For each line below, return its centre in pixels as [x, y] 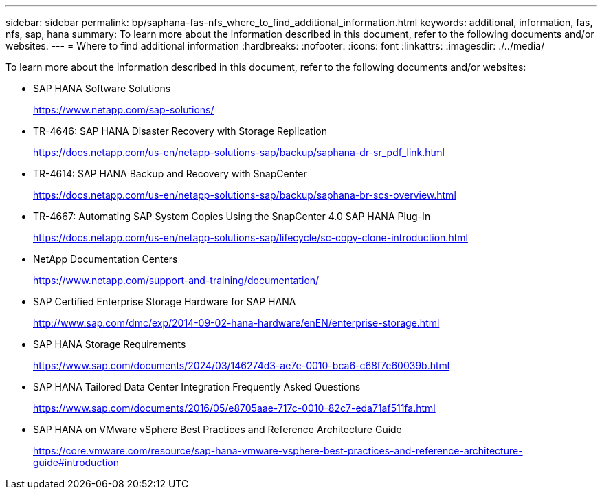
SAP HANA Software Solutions [102, 88]
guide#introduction [76, 462]
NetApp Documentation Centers [105, 259]
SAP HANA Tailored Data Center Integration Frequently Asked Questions [197, 387]
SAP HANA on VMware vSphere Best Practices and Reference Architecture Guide [218, 429]
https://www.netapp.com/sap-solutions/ [124, 110]
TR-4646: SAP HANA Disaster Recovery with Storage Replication [180, 131]
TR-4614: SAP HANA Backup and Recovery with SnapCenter [170, 174]
